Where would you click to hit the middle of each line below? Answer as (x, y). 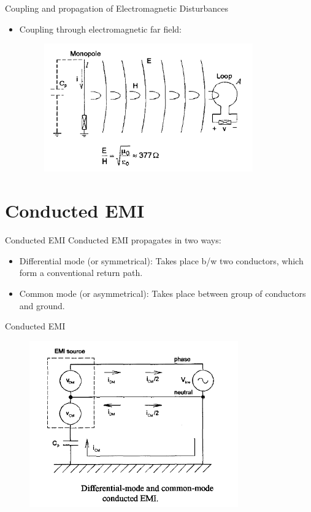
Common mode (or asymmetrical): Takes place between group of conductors (163, 293)
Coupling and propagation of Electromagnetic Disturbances (117, 8)
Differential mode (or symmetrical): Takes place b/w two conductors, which (161, 260)
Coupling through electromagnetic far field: (101, 29)
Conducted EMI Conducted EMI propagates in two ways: (113, 240)
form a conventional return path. (81, 273)
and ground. (42, 305)
